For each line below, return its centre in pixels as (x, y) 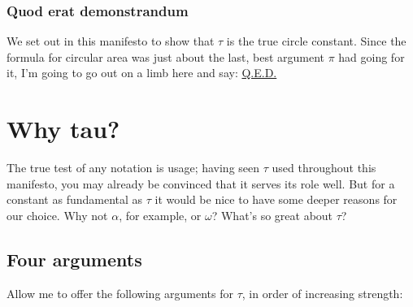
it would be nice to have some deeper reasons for (276, 199)
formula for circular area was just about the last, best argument (165, 56)
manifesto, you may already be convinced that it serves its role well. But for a (201, 183)
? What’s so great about (272, 215)
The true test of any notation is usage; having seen (133, 168)
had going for (372, 56)
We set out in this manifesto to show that (111, 41)
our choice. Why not (57, 215)
